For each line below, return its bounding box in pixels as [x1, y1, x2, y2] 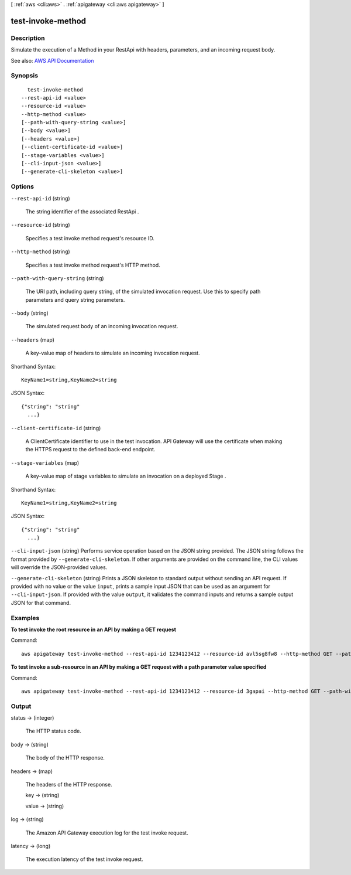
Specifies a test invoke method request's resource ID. [25, 234, 154, 241]
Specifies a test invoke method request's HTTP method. [25, 261, 160, 268]
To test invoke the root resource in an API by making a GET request [11, 626, 177, 633]
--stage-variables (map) [11, 459, 79, 466]
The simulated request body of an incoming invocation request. [25, 323, 178, 330]
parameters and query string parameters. [25, 296, 125, 303]
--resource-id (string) [11, 222, 70, 229]
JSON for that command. [11, 599, 71, 606]
